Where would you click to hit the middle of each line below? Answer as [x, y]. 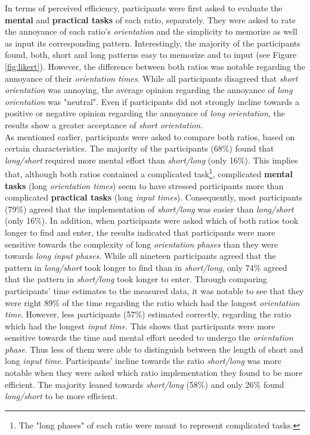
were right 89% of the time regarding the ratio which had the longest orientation [152, 302]
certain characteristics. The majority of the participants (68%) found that [139, 148]
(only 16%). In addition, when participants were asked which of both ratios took [152, 220]
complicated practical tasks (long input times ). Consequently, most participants [154, 197]
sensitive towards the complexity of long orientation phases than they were [142, 244]
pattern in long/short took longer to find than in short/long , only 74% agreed [146, 267]
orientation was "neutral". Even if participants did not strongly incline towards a [152, 101]
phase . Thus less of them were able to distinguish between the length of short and [154, 349]
